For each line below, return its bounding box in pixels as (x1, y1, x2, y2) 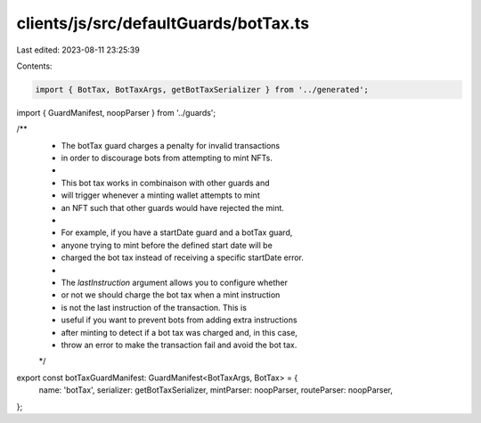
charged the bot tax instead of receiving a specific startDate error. (61, 252, 305, 263)
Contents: (16, 61, 53, 71)
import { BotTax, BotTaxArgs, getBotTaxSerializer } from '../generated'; (35, 85, 370, 94)
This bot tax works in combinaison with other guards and (61, 177, 271, 188)
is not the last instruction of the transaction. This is (61, 302, 247, 313)
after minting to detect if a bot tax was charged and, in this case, (61, 327, 298, 338)
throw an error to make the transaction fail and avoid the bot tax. (61, 339, 298, 350)
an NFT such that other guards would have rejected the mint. (61, 202, 285, 213)
